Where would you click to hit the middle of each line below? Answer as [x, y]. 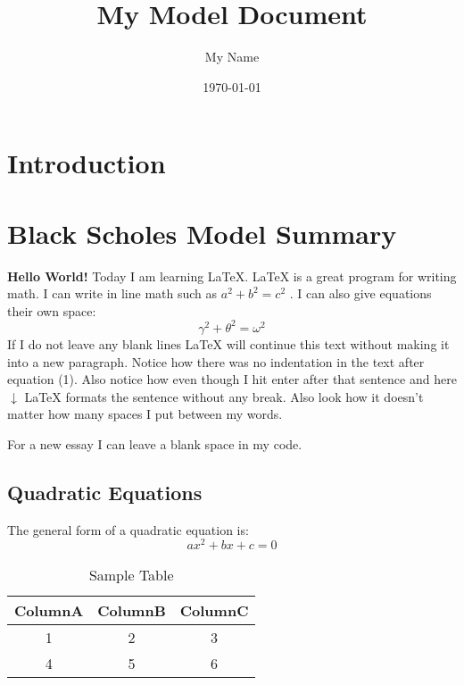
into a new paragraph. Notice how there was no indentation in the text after [216, 361]
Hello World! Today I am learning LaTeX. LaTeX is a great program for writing [232, 276]
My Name [232, 57]
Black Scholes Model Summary [202, 233]
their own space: [52, 310]
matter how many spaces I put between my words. [145, 414]
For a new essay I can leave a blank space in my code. [155, 443]
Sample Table [131, 575]
